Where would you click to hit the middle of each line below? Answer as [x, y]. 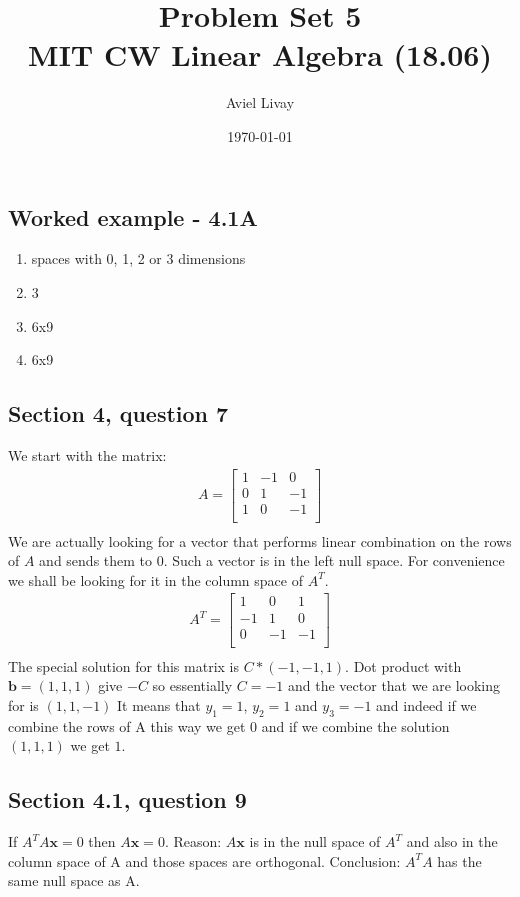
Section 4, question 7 [118, 413]
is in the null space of [315, 841]
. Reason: [193, 841]
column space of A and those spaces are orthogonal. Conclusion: [204, 860]
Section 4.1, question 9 [127, 799]
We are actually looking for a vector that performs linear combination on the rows [260, 540]
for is [23, 704]
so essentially [192, 685]
